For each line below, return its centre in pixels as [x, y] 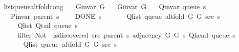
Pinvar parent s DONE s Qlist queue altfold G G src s [115, 16]
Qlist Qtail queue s [47, 25]
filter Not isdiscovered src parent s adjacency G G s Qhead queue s [126, 34]
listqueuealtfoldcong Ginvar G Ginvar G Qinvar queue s [105, 6]
